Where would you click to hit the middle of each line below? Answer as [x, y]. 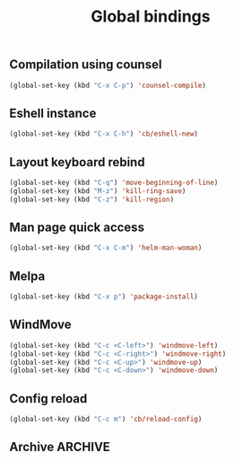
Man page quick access [77, 227]
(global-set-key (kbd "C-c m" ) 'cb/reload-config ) [106, 420]
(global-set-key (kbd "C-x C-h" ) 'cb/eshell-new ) [104, 134]
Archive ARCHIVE [60, 447]
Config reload [48, 399]
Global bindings [151, 17]
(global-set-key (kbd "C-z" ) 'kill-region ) [92, 199]
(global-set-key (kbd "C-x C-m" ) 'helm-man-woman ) [106, 248]
